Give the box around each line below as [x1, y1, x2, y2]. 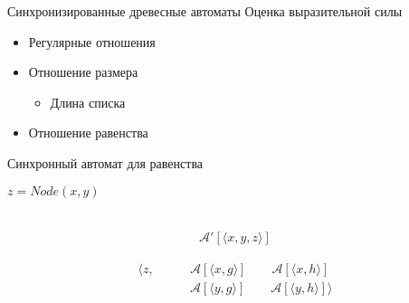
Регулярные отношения [28, 32, 156, 51]
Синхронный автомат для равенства [7, 153, 204, 172]
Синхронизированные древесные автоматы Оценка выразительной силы [7, 2, 403, 20]
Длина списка [50, 92, 126, 111]
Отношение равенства [28, 123, 148, 142]
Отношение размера [28, 62, 138, 81]
